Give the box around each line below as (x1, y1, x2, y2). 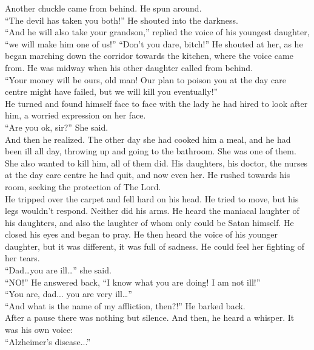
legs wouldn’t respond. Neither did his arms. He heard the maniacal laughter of (5, 204, 299, 217)
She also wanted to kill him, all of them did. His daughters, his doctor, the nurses (5, 156, 308, 169)
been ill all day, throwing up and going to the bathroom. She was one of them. (5, 145, 296, 157)
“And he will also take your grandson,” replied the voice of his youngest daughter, (5, 26, 310, 38)
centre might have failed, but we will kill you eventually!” (5, 85, 218, 98)
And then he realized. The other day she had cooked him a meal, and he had (5, 132, 291, 145)
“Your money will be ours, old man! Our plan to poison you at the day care (5, 73, 286, 86)
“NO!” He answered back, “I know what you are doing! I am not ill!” (5, 275, 261, 288)
